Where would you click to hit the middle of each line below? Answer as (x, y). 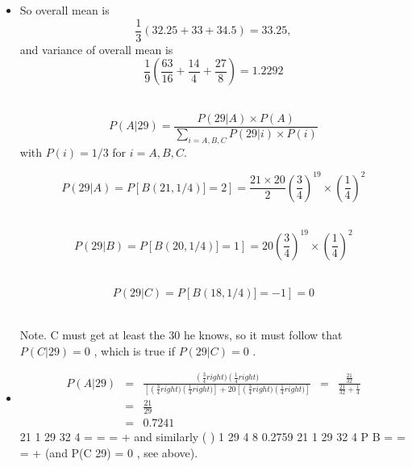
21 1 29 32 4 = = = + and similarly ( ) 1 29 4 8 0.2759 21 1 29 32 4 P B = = (212, 437)
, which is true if (134, 350)
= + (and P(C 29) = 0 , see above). (109, 452)
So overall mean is (65, 10)
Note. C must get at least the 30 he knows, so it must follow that (181, 335)
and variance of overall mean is (96, 49)
